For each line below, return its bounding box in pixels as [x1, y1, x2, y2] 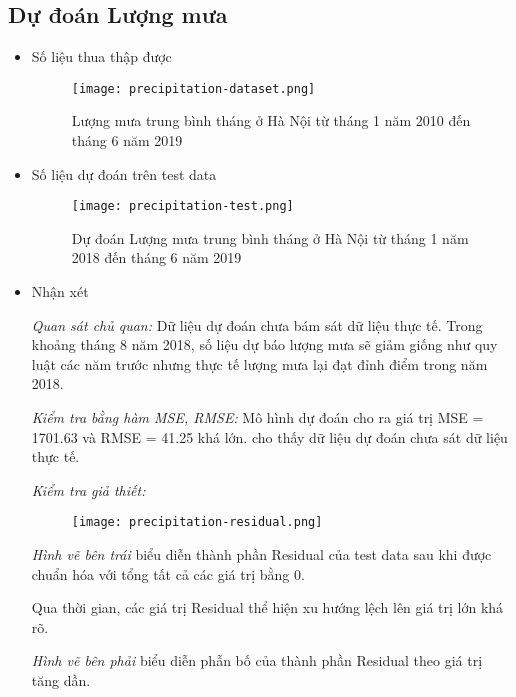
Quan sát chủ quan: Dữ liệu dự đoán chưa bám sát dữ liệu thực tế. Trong [31, 314, 483, 335]
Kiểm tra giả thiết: [31, 479, 146, 500]
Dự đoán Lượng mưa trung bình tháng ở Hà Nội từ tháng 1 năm [71, 227, 469, 248]
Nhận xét [31, 281, 89, 302]
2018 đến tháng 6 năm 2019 [71, 247, 242, 268]
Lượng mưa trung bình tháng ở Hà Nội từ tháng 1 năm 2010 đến [71, 110, 471, 131]
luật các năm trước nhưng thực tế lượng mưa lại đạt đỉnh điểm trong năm [31, 353, 488, 374]
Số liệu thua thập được [31, 46, 172, 67]
